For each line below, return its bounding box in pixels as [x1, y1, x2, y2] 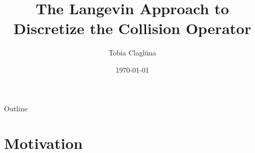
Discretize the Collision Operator [13, 18, 251, 39]
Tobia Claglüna [108, 47, 156, 58]
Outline [4, 103, 27, 113]
